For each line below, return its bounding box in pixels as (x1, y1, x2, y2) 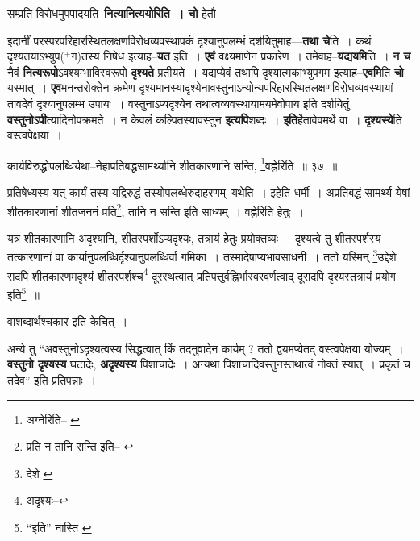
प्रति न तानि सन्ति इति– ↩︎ (26, 438, 134, 455)
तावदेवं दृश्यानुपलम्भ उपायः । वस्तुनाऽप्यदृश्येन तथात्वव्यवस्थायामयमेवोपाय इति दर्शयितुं (7, 94, 350, 111)
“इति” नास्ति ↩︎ (26, 518, 92, 535)
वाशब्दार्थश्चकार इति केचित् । (7, 313, 128, 330)
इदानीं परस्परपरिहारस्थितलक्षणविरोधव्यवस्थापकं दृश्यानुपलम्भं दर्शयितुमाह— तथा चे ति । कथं (7, 31, 372, 48)
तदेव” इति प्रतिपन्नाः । (7, 371, 97, 388)
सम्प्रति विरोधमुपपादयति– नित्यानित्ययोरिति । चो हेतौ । (7, 5, 230, 21)
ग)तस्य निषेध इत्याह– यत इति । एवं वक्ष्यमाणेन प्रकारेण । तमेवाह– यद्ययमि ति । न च (71, 48, 411, 65)
